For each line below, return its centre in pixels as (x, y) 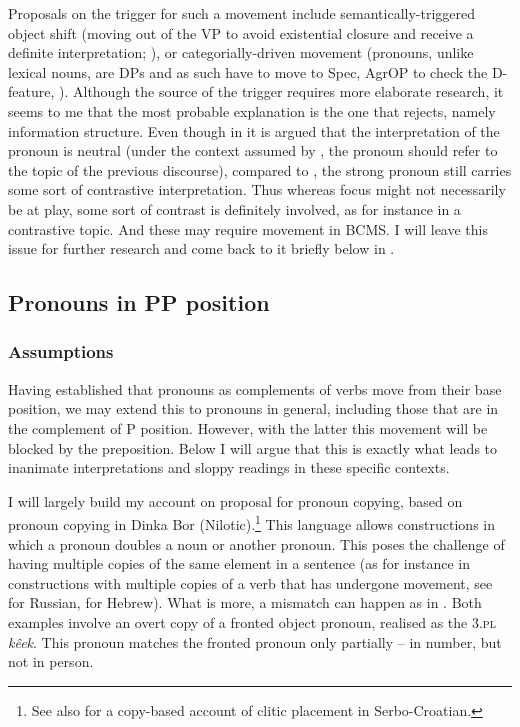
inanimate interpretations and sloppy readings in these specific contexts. (229, 467)
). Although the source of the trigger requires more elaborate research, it (281, 91)
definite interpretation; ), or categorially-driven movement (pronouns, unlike (241, 52)
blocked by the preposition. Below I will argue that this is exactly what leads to (253, 447)
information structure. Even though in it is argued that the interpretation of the (254, 130)
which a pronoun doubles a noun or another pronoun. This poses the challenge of (256, 543)
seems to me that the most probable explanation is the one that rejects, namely (252, 110)
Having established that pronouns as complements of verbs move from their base (255, 388)
